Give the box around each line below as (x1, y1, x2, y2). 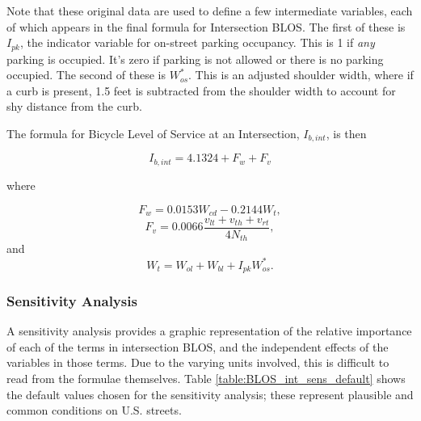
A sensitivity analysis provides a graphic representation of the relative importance (6, 322, 412, 339)
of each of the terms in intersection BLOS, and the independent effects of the (6, 338, 389, 355)
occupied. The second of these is (6, 66, 166, 83)
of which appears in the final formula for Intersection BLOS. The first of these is (6, 18, 406, 35)
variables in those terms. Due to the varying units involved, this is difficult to (6, 354, 389, 371)
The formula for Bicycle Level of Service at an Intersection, (6, 125, 300, 142)
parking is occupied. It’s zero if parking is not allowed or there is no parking (6, 50, 384, 67)
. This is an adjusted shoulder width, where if (188, 66, 414, 83)
